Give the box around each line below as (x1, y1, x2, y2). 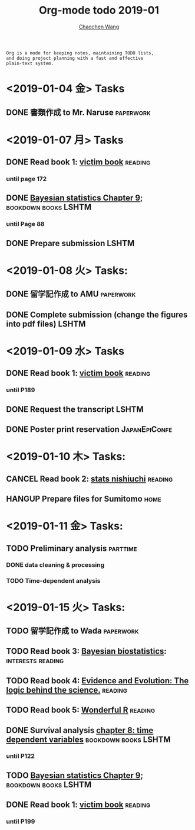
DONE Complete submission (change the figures (6, 309, 188, 319)
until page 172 (6, 175, 47, 183)
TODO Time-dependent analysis (6, 577, 101, 585)
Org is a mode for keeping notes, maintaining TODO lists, (6, 50, 154, 56)
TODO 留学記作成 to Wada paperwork (6, 625, 140, 636)
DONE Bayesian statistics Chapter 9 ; (6, 193, 143, 203)
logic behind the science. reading (6, 684, 128, 695)
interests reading (6, 655, 64, 666)
